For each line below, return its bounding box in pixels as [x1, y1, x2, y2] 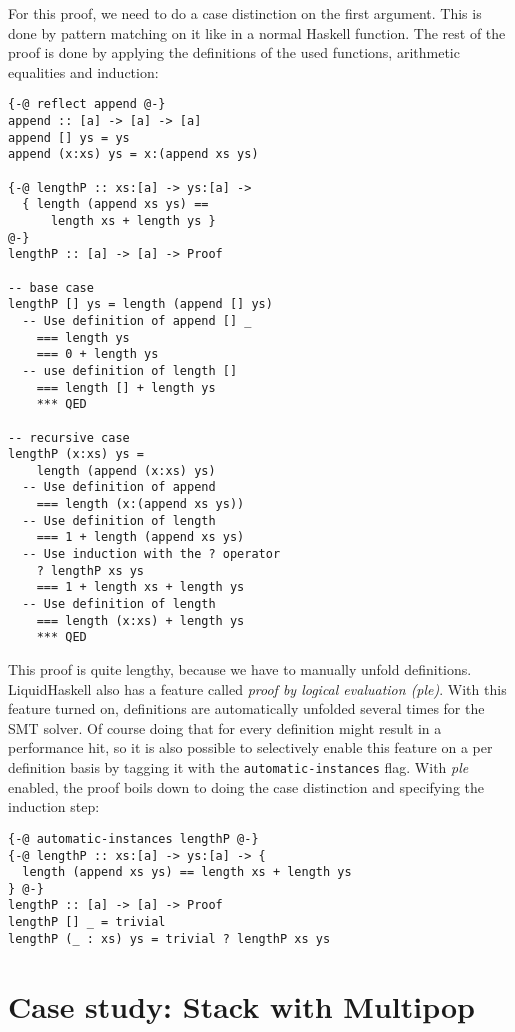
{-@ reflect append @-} [8, 97, 166, 112]
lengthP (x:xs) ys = [8, 447, 145, 462]
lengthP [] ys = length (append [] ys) [8, 297, 273, 312]
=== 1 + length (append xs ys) [36, 530, 245, 545]
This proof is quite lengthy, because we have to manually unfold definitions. [8, 659, 472, 680]
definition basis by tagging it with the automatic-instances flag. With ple [8, 757, 469, 777]
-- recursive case [8, 430, 130, 445]
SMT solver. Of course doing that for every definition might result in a [8, 717, 442, 738]
